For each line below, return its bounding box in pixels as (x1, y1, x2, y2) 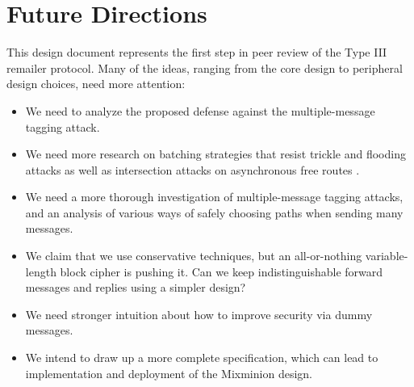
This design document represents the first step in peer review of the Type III (6, 44, 387, 61)
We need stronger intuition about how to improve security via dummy (25, 305, 373, 322)
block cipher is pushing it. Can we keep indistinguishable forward (60, 263, 383, 280)
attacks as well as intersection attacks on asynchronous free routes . (25, 161, 360, 178)
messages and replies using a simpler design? (25, 279, 246, 296)
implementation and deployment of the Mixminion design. (25, 364, 312, 381)
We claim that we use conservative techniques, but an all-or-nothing (25, 247, 362, 264)
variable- (365, 247, 408, 264)
